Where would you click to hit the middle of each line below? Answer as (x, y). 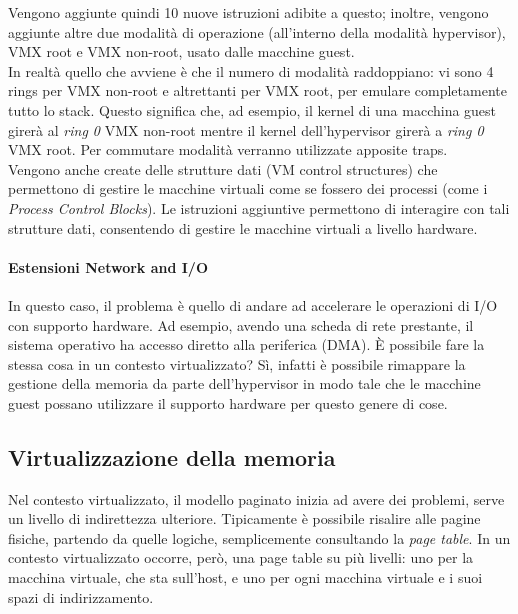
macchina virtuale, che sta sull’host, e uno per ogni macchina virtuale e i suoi (245, 577)
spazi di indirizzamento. (81, 596)
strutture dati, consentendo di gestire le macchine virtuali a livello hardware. (243, 227)
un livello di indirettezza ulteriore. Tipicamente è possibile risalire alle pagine (244, 518)
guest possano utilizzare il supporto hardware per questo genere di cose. (228, 402)
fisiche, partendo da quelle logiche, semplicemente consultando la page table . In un (259, 537)
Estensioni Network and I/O (108, 266)
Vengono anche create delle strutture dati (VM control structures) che (223, 168)
